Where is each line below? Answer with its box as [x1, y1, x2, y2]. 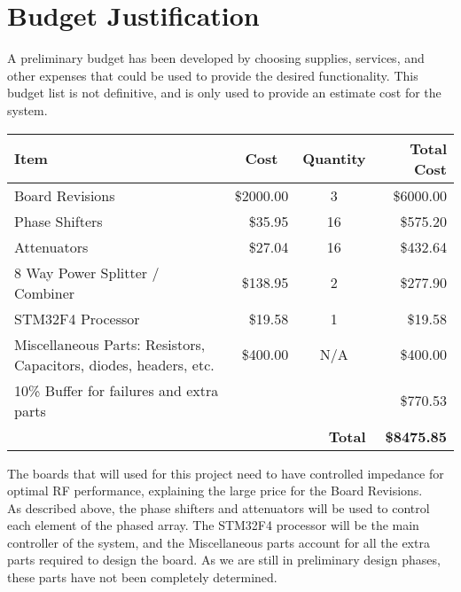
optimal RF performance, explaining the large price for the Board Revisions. [7, 481, 423, 500]
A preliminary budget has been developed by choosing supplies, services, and [7, 49, 425, 67]
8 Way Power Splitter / [14, 261, 160, 283]
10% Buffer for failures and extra [14, 379, 219, 401]
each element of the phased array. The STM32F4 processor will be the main [7, 516, 419, 534]
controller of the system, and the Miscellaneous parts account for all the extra [7, 533, 430, 551]
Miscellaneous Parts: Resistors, [14, 333, 206, 354]
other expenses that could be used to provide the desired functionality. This [7, 66, 418, 84]
